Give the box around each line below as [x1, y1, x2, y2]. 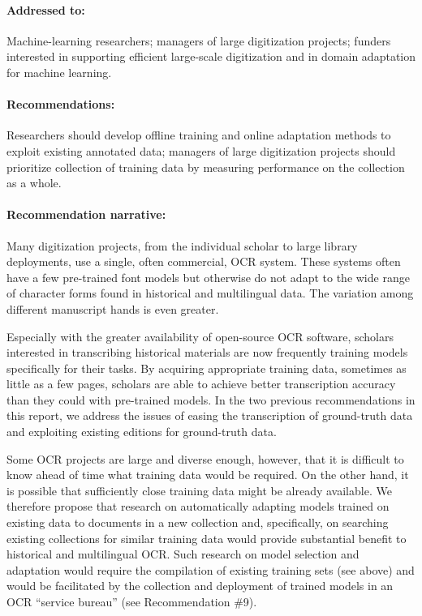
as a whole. [6, 174, 62, 191]
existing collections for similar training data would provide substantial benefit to [6, 529, 407, 546]
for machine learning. [6, 63, 112, 80]
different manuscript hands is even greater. [6, 300, 219, 317]
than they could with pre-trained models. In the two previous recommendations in [6, 391, 416, 408]
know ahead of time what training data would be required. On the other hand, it [6, 466, 409, 483]
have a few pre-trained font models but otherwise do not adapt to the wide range [6, 268, 410, 285]
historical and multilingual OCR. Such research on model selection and [6, 545, 360, 563]
